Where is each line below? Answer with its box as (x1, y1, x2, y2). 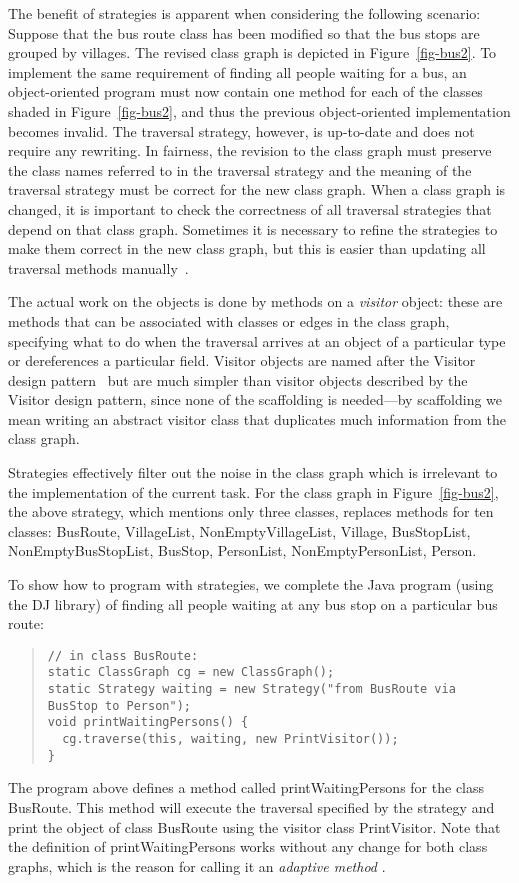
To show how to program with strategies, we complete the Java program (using (8, 574, 494, 595)
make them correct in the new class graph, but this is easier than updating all (8, 238, 486, 259)
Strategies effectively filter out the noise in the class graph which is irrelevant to (8, 462, 498, 483)
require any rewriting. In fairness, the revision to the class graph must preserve (8, 140, 492, 161)
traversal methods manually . (8, 257, 189, 278)
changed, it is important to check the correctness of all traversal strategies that (8, 198, 492, 219)
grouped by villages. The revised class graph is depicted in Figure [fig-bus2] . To (8, 42, 497, 63)
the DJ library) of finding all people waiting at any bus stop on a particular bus (8, 593, 498, 614)
